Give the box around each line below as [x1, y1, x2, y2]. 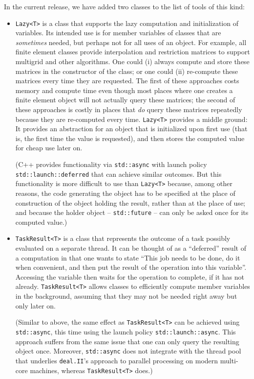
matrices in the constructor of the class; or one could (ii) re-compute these [15, 66, 238, 76]
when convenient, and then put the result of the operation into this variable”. [15, 262, 247, 272]
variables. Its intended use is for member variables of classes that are [15, 27, 221, 38]
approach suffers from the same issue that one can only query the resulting [15, 336, 239, 346]
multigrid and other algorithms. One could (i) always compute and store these [15, 56, 250, 67]
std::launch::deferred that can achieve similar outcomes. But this [15, 168, 222, 179]
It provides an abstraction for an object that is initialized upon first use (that [15, 123, 248, 134]
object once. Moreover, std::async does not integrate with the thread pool [15, 346, 241, 356]
